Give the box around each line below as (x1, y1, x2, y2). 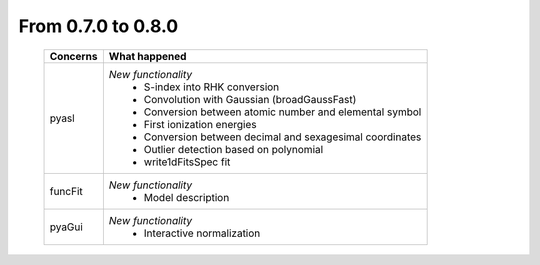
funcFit (49, 184, 84, 198)
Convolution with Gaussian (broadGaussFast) (143, 92, 357, 106)
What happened (108, 49, 187, 63)
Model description (143, 190, 230, 204)
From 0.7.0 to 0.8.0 (18, 15, 179, 37)
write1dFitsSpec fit (143, 155, 231, 169)
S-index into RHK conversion (143, 80, 280, 94)
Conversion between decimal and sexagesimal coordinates (143, 130, 422, 144)
